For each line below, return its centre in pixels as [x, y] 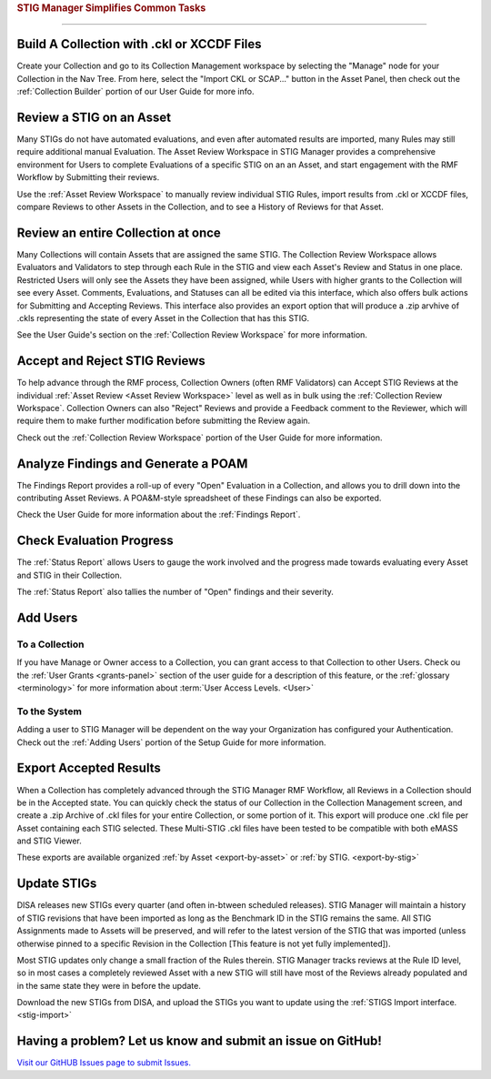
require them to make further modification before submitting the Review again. [164, 421]
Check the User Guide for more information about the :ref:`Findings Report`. [159, 515]
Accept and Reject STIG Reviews [111, 361]
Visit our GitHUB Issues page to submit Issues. [104, 1063]
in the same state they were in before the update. [109, 985]
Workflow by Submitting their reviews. [88, 177]
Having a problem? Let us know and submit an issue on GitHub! [199, 1041]
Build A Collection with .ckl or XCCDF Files [140, 44]
